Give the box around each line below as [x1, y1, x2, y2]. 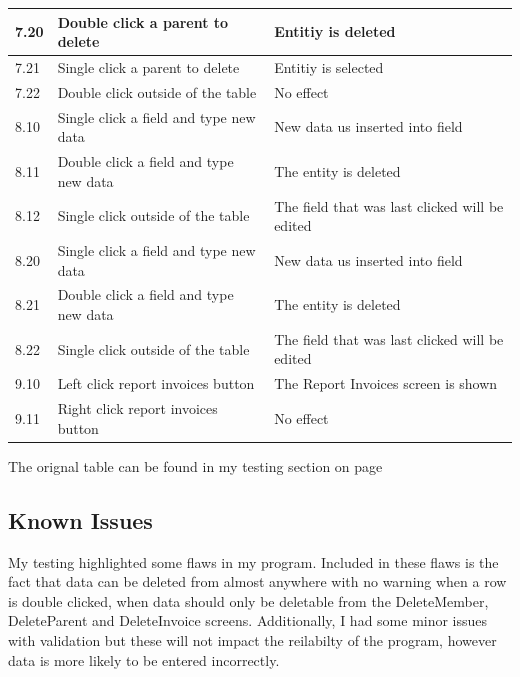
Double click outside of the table [57, 81, 257, 102]
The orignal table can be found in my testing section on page [8, 455, 383, 476]
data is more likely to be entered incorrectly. [8, 649, 280, 670]
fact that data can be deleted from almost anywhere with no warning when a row [8, 571, 507, 592]
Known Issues [8, 504, 153, 535]
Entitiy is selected [274, 56, 384, 77]
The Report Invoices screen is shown [274, 373, 498, 394]
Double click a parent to [57, 11, 229, 32]
